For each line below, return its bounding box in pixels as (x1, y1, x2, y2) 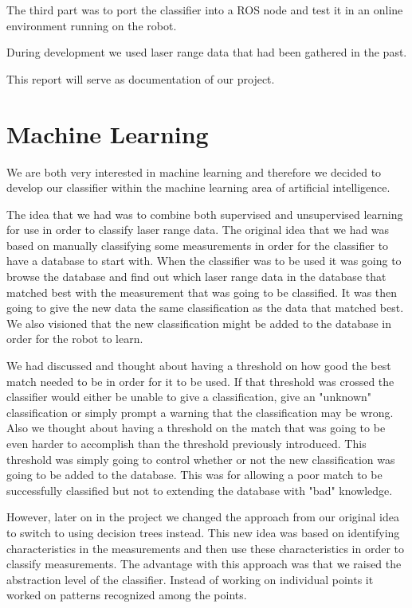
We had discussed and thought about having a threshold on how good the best (6, 357, 391, 374)
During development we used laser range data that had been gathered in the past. (6, 44, 407, 60)
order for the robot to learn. (6, 330, 143, 347)
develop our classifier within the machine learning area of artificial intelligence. (6, 179, 390, 196)
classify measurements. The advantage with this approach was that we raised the (6, 555, 402, 572)
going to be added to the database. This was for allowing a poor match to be (6, 466, 383, 483)
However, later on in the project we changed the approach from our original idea (6, 509, 399, 525)
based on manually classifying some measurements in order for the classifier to (6, 236, 389, 253)
